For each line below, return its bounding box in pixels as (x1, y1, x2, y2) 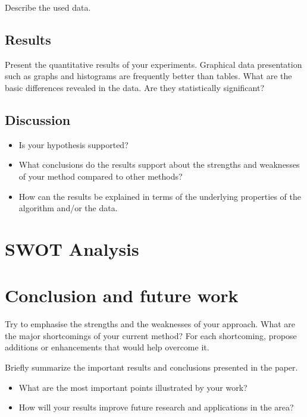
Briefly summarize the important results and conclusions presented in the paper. (5, 361, 298, 374)
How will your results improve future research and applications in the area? (18, 401, 294, 413)
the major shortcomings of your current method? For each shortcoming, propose (5, 329, 297, 341)
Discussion (5, 110, 71, 128)
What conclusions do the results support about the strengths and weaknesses (18, 158, 300, 171)
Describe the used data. (5, 1, 91, 13)
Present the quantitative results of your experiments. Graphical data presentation (5, 58, 302, 70)
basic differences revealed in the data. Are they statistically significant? (5, 81, 265, 93)
